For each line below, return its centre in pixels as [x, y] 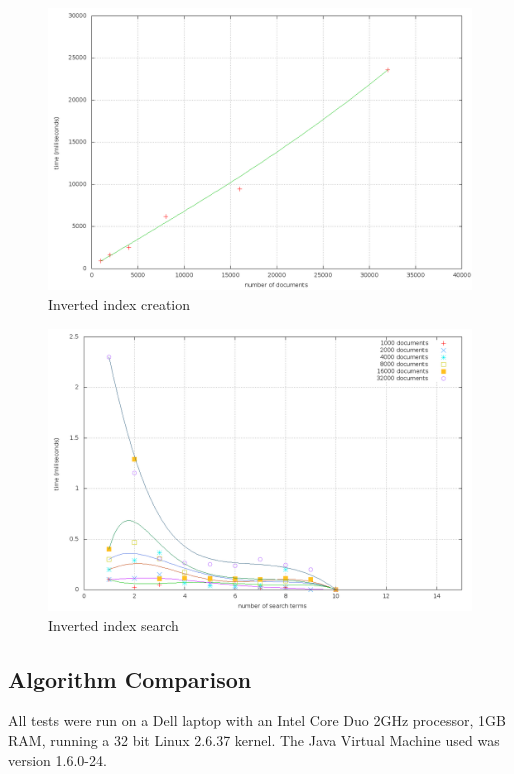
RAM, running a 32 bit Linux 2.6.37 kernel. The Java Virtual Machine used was [254, 739]
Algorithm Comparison [130, 678]
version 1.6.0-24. [57, 759]
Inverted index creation [119, 303]
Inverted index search [113, 624]
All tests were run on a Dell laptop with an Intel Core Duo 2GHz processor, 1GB [257, 720]
